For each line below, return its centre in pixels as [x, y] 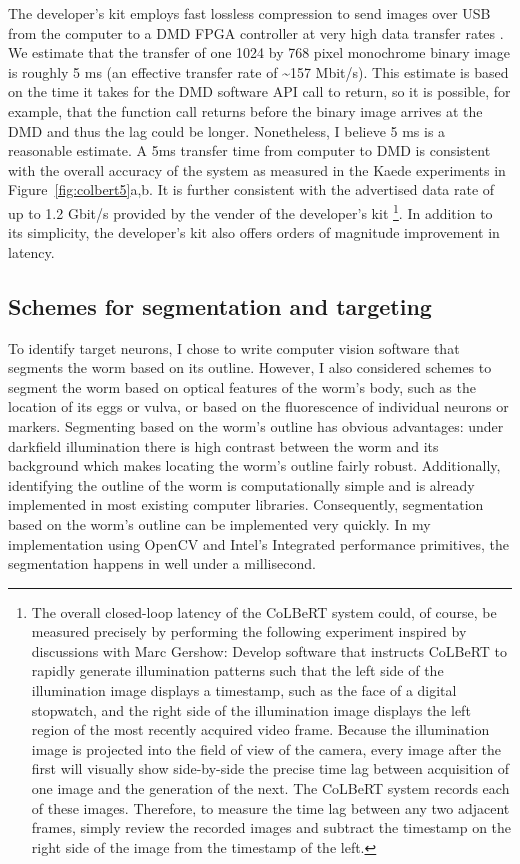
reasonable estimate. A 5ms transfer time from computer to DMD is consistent [249, 150]
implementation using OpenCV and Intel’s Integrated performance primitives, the [258, 543]
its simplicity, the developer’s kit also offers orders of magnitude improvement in [254, 232]
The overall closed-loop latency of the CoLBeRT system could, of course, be [264, 611]
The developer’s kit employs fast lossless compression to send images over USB [249, 13]
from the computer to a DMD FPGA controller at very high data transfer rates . [256, 32]
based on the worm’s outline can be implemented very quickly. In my [219, 523]
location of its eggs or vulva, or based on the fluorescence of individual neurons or [258, 406]
